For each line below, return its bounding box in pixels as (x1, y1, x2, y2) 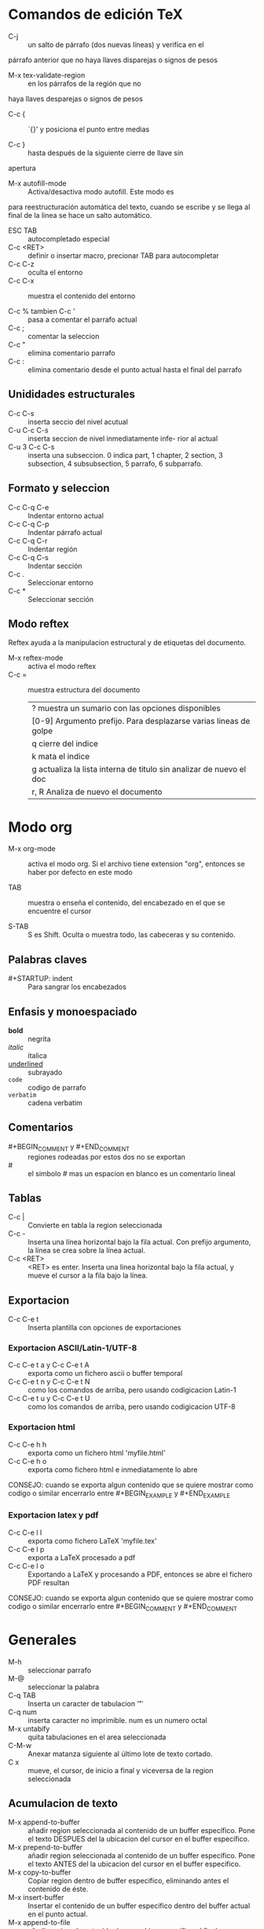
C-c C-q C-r (8, 536, 48, 545)
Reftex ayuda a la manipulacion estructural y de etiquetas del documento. (8, 638, 246, 647)
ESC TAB (8, 226, 38, 235)
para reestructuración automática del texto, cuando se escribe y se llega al (8, 202, 251, 212)
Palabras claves (8, 953, 88, 966)
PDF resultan (27, 1577, 70, 1587)
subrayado (27, 1068, 63, 1077)
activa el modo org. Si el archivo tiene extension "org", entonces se (27, 859, 245, 869)
